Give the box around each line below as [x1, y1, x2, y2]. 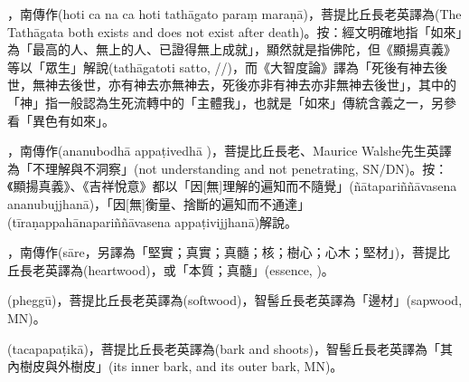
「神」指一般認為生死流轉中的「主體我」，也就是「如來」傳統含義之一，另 [7, 92, 444, 111]
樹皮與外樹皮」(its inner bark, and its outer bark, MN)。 [19, 357, 343, 376]
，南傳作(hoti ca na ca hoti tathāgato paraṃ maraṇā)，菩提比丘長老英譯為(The [7, 5, 462, 23]
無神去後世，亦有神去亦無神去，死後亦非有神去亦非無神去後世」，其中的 [32, 75, 456, 94]
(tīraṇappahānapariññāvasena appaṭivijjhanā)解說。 [7, 212, 298, 231]
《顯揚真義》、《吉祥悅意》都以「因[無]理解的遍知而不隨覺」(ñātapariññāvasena [7, 177, 457, 196]
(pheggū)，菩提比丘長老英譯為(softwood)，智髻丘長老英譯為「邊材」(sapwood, [7, 291, 463, 310]
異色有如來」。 [32, 110, 115, 129]
